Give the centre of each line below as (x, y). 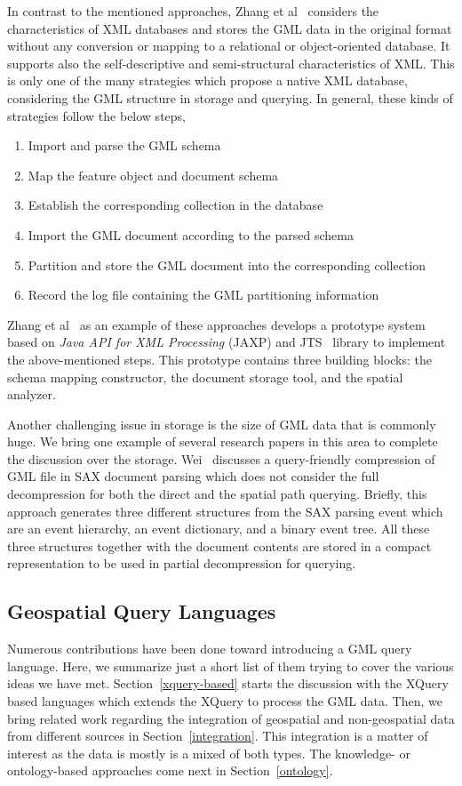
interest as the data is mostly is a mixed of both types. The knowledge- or (209, 753)
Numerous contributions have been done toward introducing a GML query (210, 649)
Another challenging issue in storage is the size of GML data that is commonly (222, 424)
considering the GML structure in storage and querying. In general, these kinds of (230, 97)
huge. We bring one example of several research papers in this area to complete (223, 441)
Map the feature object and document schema (153, 175)
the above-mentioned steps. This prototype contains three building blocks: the (220, 359)
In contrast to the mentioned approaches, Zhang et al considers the (193, 11)
